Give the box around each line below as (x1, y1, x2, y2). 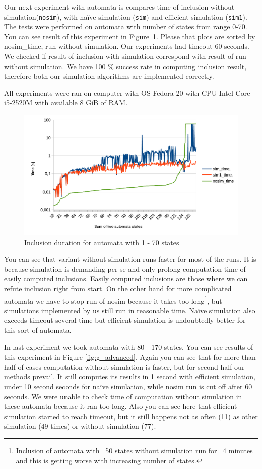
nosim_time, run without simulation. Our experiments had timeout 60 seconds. (4, 41, 250, 51)
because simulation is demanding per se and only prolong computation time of (4, 263, 246, 274)
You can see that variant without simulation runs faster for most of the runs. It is (4, 254, 256, 264)
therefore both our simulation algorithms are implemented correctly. (4, 71, 214, 81)
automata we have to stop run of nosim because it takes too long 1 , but (4, 294, 222, 306)
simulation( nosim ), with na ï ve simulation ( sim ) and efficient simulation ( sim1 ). (4, 11, 247, 22)
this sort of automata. (4, 325, 72, 335)
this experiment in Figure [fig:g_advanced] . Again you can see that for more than (4, 351, 256, 362)
